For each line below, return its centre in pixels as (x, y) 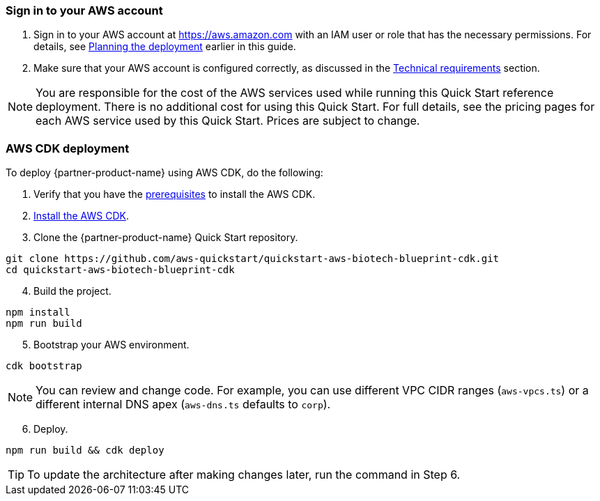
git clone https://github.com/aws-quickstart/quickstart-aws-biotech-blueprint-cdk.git (253, 259)
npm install (38, 313)
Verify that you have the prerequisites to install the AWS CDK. (175, 194)
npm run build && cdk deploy (85, 450)
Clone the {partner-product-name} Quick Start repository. (166, 238)
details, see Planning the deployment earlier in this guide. (165, 47)
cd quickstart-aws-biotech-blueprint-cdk (120, 270)
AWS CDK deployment (68, 148)
